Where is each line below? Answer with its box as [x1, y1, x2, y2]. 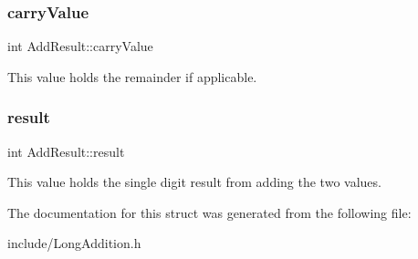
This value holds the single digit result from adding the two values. [7, 172, 381, 192]
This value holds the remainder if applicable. [7, 67, 257, 86]
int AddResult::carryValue [7, 36, 153, 56]
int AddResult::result [7, 141, 125, 161]
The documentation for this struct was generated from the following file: [7, 202, 412, 222]
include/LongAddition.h [7, 233, 141, 253]
